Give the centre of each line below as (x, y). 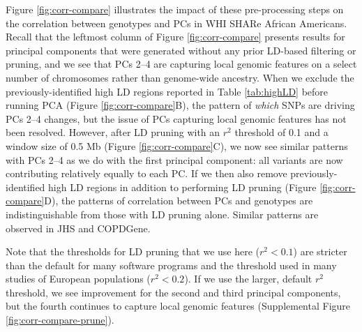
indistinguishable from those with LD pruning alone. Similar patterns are (162, 214)
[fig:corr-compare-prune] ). (60, 320)
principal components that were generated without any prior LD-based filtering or (181, 50)
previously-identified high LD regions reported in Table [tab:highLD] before (167, 91)
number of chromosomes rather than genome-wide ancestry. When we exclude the (180, 77)
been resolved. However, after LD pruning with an (113, 132)
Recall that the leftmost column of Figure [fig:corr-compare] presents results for (175, 37)
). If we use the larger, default (248, 279)
